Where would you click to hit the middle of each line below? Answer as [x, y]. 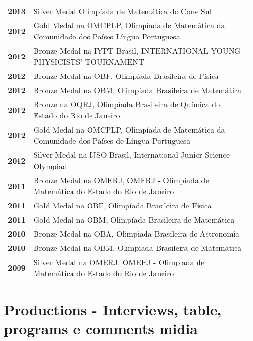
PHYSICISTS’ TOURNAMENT [89, 62]
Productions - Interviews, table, [113, 310]
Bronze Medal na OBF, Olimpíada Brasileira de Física [126, 76]
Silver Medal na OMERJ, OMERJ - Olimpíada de [119, 262]
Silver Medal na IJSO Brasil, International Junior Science [132, 155]
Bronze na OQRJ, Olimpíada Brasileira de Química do [127, 104]
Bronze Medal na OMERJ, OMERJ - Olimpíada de [121, 180]
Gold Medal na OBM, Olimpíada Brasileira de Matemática [134, 219]
